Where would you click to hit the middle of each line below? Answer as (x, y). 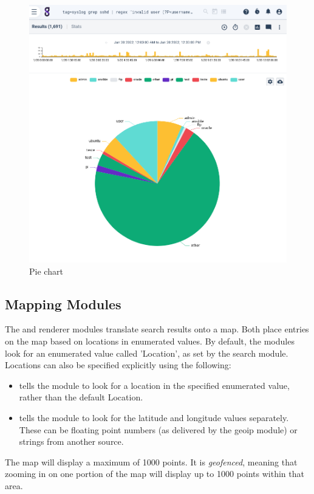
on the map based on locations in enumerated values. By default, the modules (150, 341)
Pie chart (46, 271)
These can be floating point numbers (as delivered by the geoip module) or (158, 429)
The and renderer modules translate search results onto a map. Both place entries (157, 329)
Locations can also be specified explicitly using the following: (118, 365)
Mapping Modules (63, 304)
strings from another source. (71, 441)
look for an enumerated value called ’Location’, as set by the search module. (147, 353)
